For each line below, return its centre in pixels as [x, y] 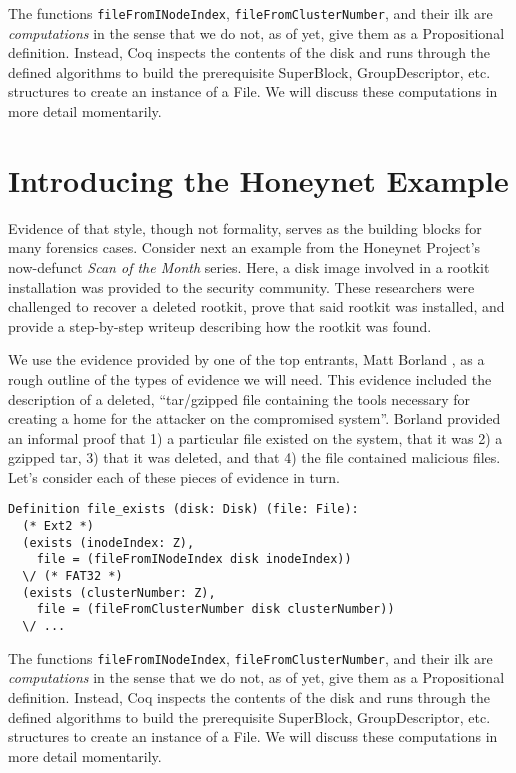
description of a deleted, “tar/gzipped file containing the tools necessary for [239, 398]
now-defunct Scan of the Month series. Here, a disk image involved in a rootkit [249, 266]
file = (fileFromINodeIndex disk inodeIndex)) [194, 559]
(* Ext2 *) [58, 526]
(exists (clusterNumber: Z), [119, 592]
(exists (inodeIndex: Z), [108, 542]
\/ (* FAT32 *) [72, 576]
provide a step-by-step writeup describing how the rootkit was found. [220, 325]
